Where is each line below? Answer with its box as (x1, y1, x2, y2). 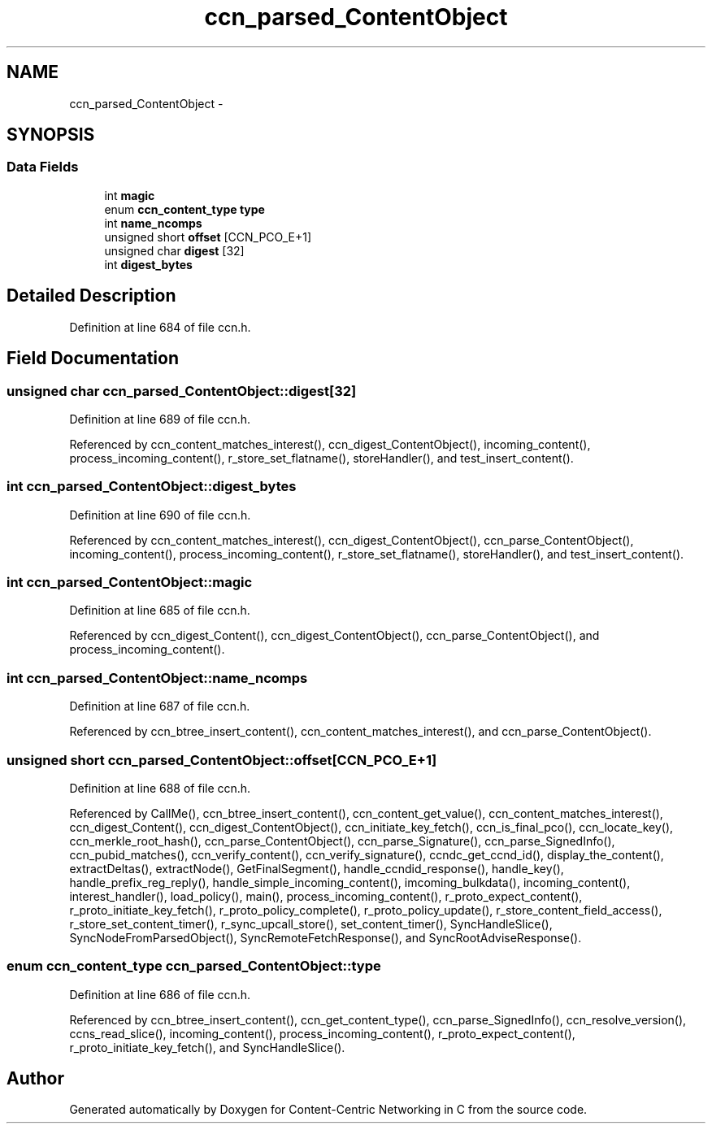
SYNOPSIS (7, 124, 95, 146)
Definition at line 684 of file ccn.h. (69, 319, 251, 334)
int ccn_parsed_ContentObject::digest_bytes (7, 478, 297, 495)
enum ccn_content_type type (104, 202, 265, 216)
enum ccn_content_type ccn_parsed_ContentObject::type (7, 958, 381, 975)
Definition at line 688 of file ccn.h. (69, 780, 251, 795)
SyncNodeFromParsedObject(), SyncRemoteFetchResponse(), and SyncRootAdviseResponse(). (69, 930, 582, 945)
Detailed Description (7, 285, 176, 306)
